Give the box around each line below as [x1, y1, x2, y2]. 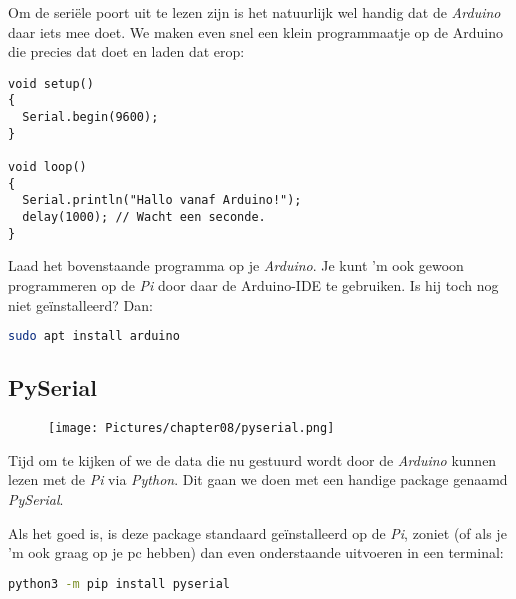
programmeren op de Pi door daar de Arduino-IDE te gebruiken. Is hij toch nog [8, 274, 499, 295]
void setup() [8, 76, 94, 91]
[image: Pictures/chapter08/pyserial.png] [48, 421, 335, 436]
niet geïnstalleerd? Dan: [8, 294, 153, 315]
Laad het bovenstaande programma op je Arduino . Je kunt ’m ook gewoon [8, 255, 464, 276]
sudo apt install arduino [8, 329, 180, 344]
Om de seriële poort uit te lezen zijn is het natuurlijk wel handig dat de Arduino [8, 2, 501, 22]
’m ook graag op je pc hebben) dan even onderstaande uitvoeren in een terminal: [8, 542, 504, 563]
